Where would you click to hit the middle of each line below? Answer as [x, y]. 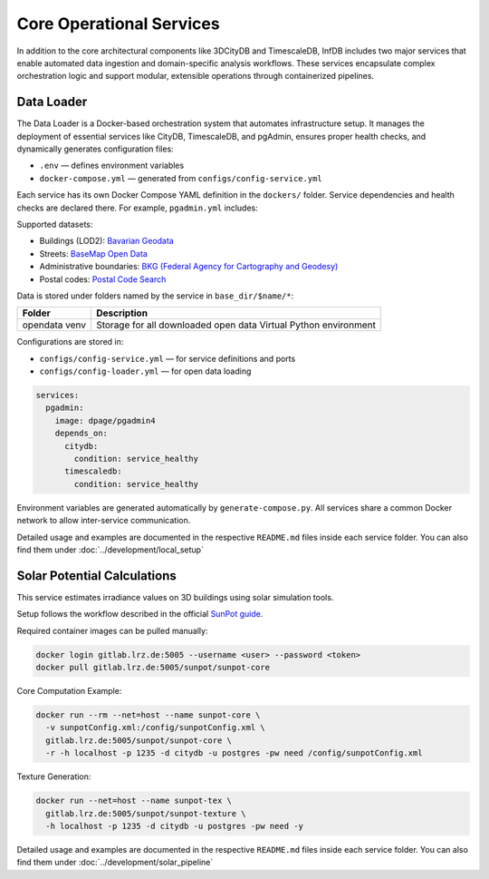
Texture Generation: [54, 776]
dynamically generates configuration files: [95, 149]
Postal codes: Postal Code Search [103, 279]
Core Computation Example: [69, 691]
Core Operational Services [119, 24]
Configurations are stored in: [70, 342]
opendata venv [54, 325]
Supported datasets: [55, 224]
